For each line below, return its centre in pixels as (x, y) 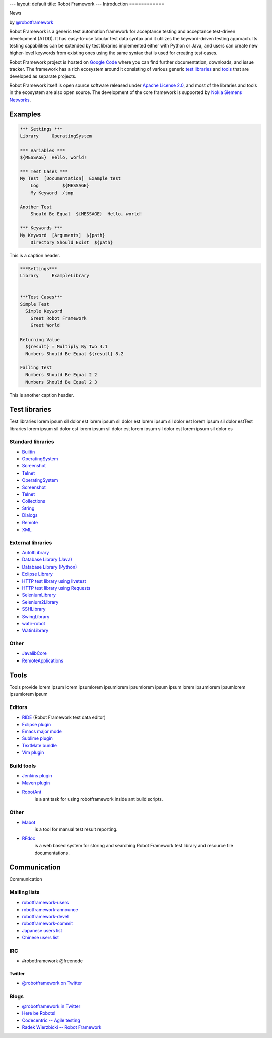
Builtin (28, 452)
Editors (18, 707)
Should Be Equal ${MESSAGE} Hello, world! (86, 214)
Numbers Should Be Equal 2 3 (61, 382)
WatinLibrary (35, 630)
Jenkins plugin (37, 776)
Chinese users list (40, 938)
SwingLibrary (36, 616)
